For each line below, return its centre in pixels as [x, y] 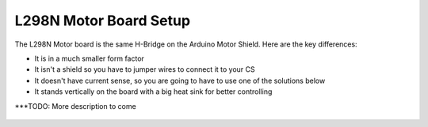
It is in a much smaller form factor [89, 58]
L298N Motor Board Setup [102, 21]
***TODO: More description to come [75, 106]
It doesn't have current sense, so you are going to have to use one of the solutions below [180, 80]
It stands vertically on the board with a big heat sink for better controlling [153, 92]
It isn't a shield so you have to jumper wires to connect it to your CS [145, 69]
